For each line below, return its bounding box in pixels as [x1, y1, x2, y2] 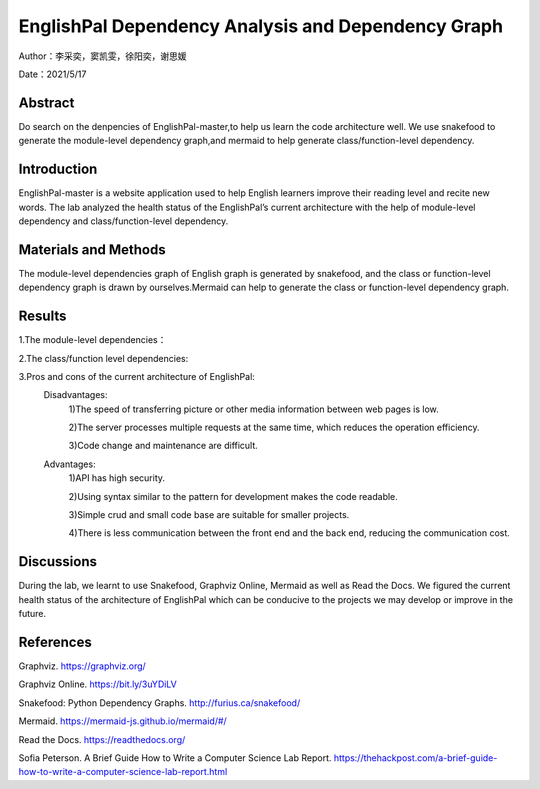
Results [18, 308, 67, 325]
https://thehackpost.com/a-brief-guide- [333, 751, 498, 764]
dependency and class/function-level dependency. [18, 215, 229, 227]
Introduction [18, 161, 98, 178]
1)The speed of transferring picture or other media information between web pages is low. [68, 403, 439, 415]
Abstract [18, 94, 75, 111]
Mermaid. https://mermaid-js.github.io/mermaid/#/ [18, 715, 227, 727]
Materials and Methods [18, 241, 166, 258]
